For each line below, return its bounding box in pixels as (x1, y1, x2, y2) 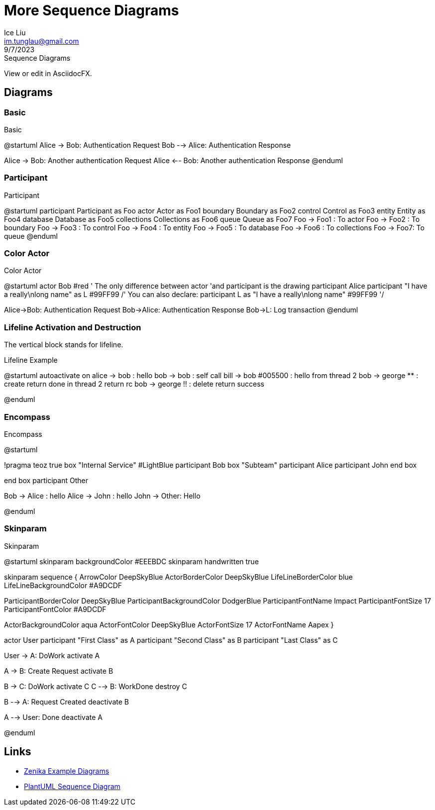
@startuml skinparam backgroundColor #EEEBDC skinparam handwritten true (4, 557, 259, 566)
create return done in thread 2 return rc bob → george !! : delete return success (4, 380, 264, 389)
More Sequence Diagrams (4, 2, 179, 19)
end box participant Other (4, 476, 88, 485)
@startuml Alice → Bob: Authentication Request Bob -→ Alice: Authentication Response (4, 140, 291, 149)
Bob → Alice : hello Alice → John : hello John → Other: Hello (4, 491, 201, 500)
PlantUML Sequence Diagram (24, 782, 120, 791)
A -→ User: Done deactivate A (4, 712, 103, 721)
